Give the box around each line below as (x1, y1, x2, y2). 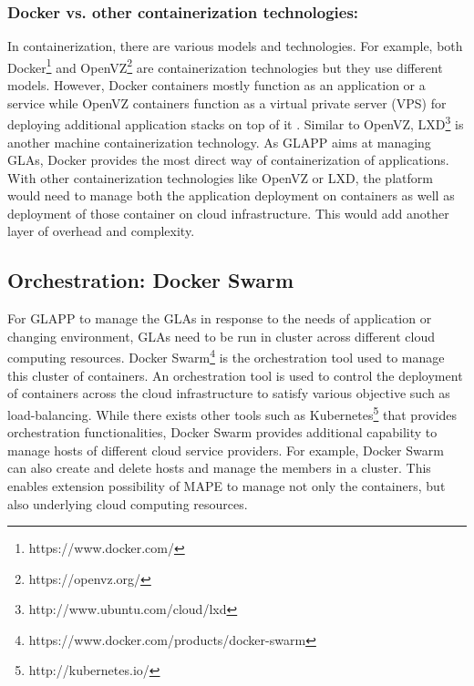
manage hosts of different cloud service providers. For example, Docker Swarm (7, 440, 444, 459)
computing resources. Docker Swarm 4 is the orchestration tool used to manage (7, 345, 445, 367)
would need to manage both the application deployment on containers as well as (7, 186, 455, 205)
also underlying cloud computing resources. (7, 494, 248, 513)
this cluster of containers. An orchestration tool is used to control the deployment (7, 365, 463, 384)
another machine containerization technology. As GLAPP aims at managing (7, 132, 431, 151)
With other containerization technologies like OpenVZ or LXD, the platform (7, 168, 433, 187)
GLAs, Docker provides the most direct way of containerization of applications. (7, 150, 449, 169)
